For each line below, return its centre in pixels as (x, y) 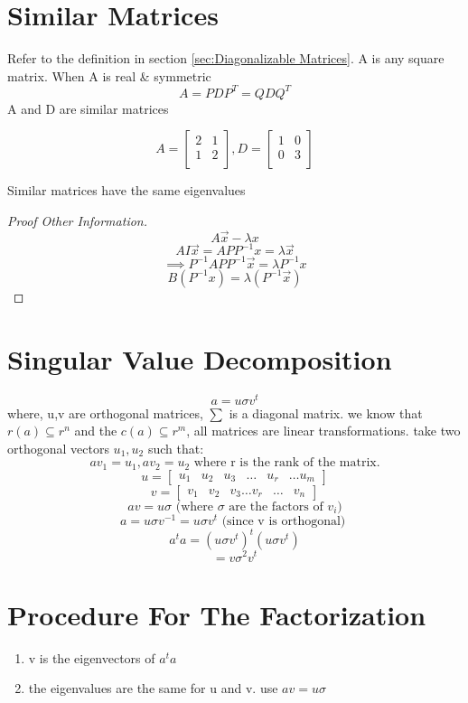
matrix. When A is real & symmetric (109, 75)
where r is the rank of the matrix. (287, 463)
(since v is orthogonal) (284, 521)
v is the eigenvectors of (92, 657)
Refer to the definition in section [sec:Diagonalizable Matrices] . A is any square (226, 58)
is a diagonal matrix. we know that (326, 412)
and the (96, 431)
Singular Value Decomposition (200, 358)
